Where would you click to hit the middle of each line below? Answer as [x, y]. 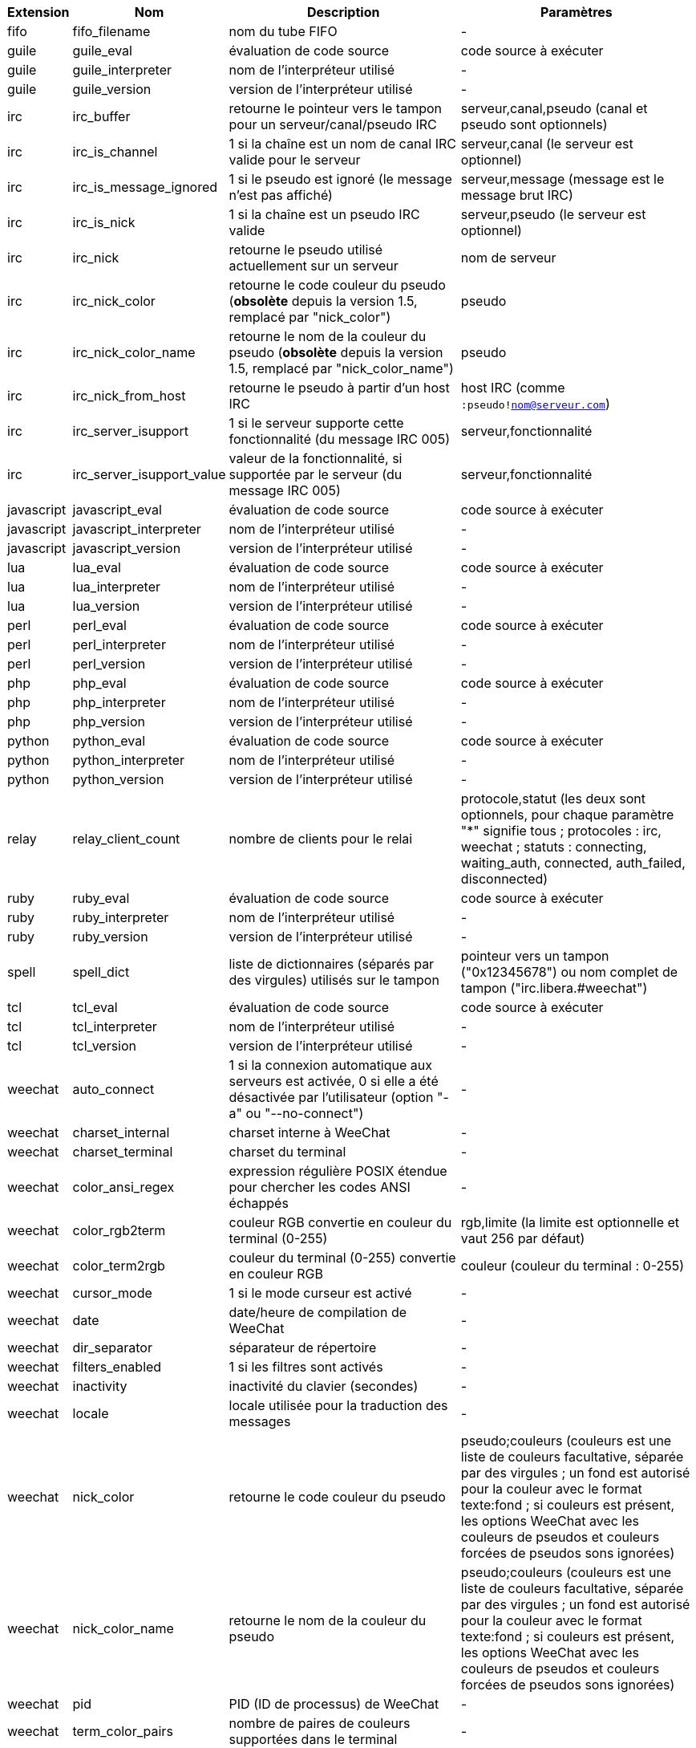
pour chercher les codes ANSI [320, 1187]
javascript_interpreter [137, 529]
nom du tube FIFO [283, 31]
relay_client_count [126, 839]
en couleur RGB [276, 1274]
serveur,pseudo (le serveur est [553, 214]
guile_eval [102, 51]
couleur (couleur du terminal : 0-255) [573, 1266]
